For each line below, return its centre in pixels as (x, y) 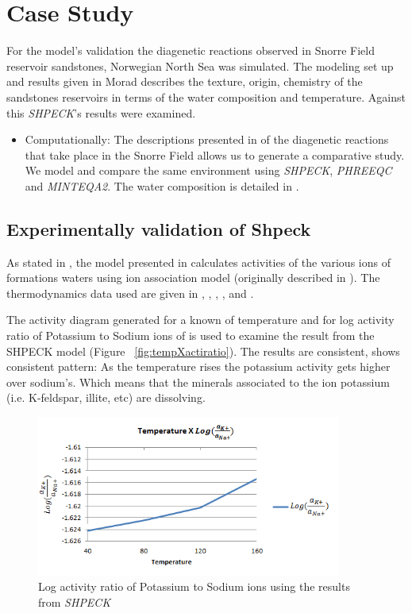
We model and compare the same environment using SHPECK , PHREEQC (208, 170)
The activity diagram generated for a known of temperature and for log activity (200, 320)
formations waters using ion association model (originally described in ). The (193, 278)
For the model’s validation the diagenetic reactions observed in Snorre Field (191, 50)
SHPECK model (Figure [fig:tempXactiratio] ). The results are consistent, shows (203, 351)
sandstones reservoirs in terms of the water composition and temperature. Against (206, 96)
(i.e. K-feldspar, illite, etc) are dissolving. (106, 397)
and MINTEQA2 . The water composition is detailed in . (162, 185)
